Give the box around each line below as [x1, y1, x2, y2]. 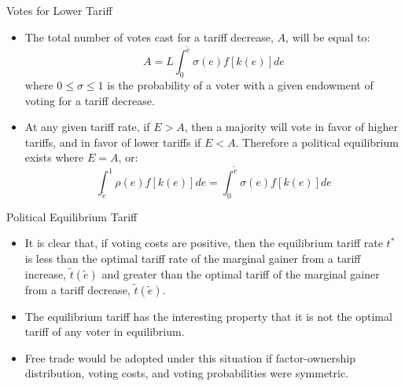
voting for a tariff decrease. [24, 92, 155, 108]
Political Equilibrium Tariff [6, 208, 138, 224]
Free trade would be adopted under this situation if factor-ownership [24, 349, 356, 366]
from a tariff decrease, [24, 281, 131, 297]
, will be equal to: [285, 28, 370, 45]
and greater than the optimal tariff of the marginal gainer [101, 265, 380, 282]
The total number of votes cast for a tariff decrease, [24, 28, 274, 45]
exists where [24, 149, 84, 166]
